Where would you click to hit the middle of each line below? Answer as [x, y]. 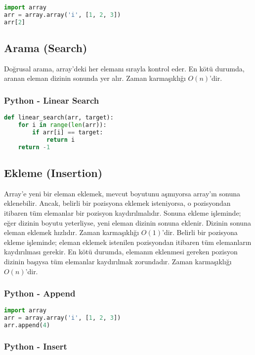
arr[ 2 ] [15, 22]
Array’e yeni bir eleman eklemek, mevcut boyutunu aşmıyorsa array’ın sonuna [122, 193]
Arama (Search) [46, 48]
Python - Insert [36, 346]
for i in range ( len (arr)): [62, 125]
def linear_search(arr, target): [59, 118]
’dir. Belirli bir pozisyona [200, 232]
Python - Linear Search [52, 100]
